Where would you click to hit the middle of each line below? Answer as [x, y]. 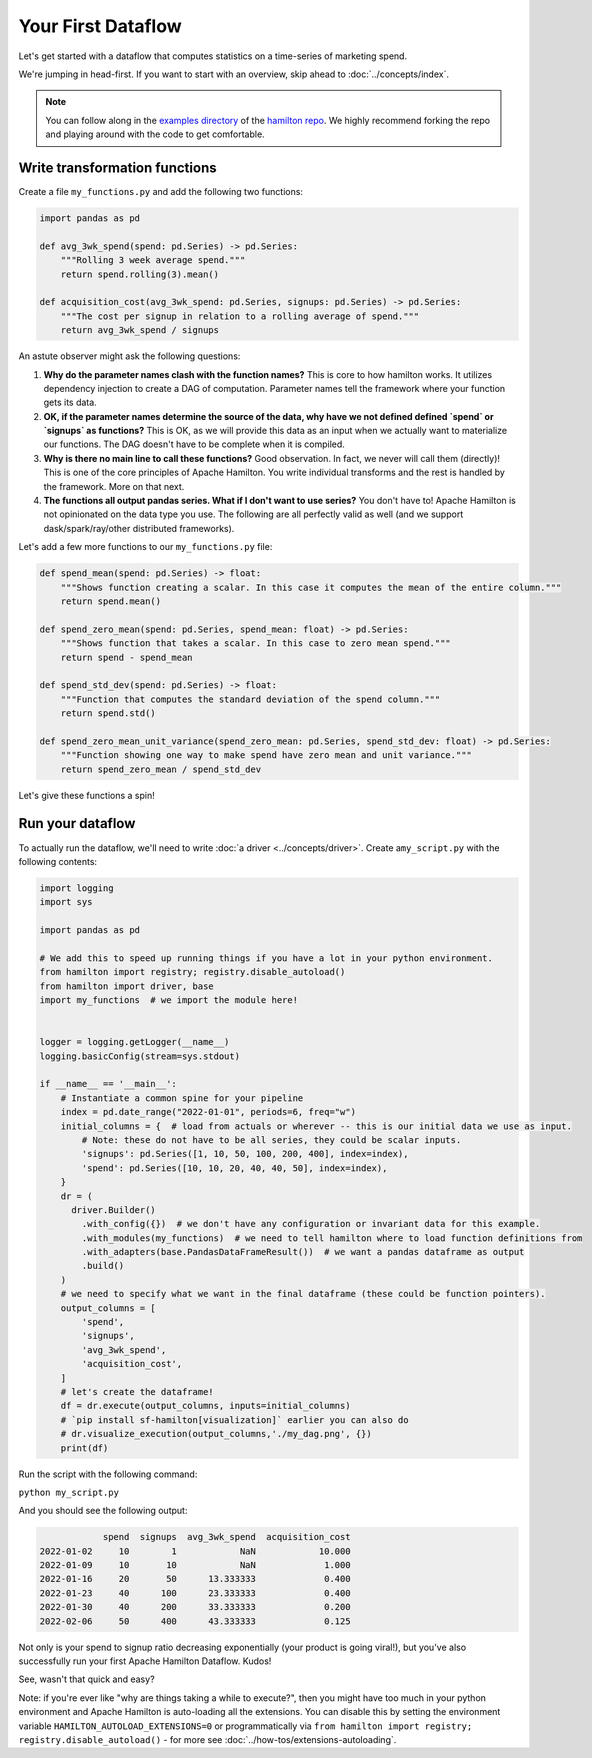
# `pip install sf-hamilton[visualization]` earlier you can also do [234, 1419]
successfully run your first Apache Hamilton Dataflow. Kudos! [145, 1661]
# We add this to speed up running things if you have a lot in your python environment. [266, 958]
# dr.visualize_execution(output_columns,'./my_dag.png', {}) [216, 1434]
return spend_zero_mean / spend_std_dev [161, 769]
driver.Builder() [114, 1209]
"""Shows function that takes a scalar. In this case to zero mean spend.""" [256, 643]
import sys [66, 902]
